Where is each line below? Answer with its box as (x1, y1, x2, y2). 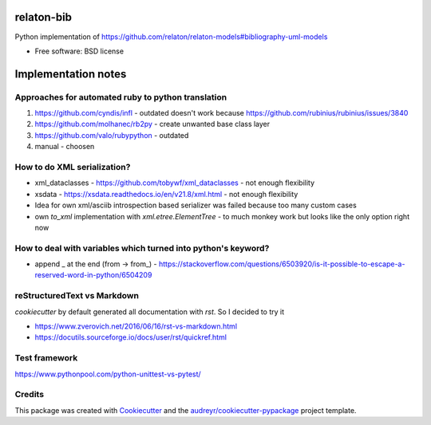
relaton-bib (14, 10, 72, 24)
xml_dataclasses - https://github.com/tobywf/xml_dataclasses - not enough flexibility (34, 178, 315, 187)
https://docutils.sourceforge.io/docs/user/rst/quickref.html (34, 333, 227, 342)
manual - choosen (34, 142, 95, 152)
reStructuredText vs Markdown (14, 290, 140, 301)
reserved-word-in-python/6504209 (34, 270, 152, 280)
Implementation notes (14, 67, 127, 81)
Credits (14, 389, 44, 400)
